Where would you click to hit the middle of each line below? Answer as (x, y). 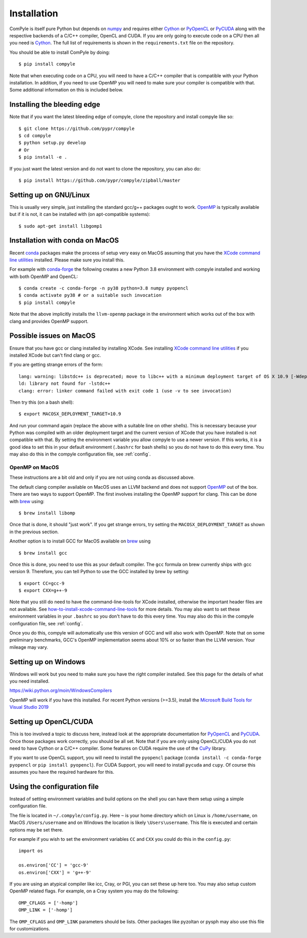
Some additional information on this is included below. (67, 90)
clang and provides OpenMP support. (49, 321)
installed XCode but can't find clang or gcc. (55, 355)
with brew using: (27, 501)
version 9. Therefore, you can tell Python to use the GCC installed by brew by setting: (99, 572)
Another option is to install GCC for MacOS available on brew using (80, 541)
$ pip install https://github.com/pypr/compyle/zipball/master (100, 180)
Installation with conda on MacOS (64, 241)
